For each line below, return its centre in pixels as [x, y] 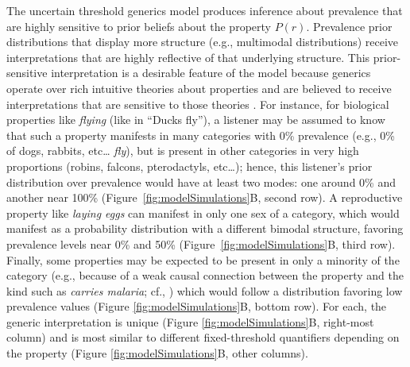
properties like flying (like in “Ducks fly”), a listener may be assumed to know [196, 120]
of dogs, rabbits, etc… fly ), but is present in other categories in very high [183, 151]
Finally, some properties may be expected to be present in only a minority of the [203, 259]
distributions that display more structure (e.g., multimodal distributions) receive [203, 42]
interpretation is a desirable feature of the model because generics [211, 73]
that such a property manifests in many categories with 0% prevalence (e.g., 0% [201, 135]
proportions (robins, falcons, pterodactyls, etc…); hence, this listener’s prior [190, 166]
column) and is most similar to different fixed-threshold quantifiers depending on [203, 337]
